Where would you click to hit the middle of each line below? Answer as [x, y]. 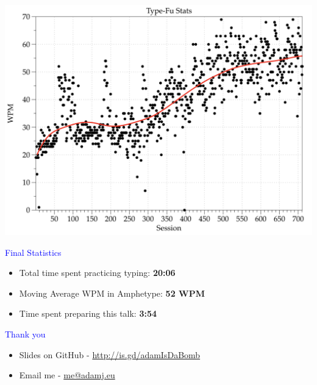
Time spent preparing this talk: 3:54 [88, 313]
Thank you [25, 334]
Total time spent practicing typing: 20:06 [97, 273]
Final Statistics [33, 252]
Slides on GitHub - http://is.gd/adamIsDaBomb [110, 354]
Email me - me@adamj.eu [67, 375]
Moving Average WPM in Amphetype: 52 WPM [112, 293]
